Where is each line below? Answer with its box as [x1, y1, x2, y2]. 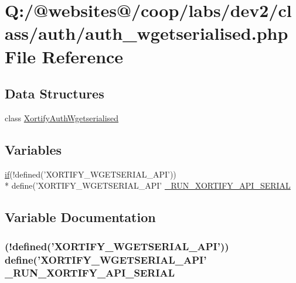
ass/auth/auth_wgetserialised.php [5, 21, 288, 45]
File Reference [5, 44, 124, 68]
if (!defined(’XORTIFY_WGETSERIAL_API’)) [5, 168, 176, 180]
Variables [5, 140, 62, 158]
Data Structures [5, 84, 104, 103]
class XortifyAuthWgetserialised [5, 111, 119, 124]
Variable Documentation [5, 208, 156, 226]
